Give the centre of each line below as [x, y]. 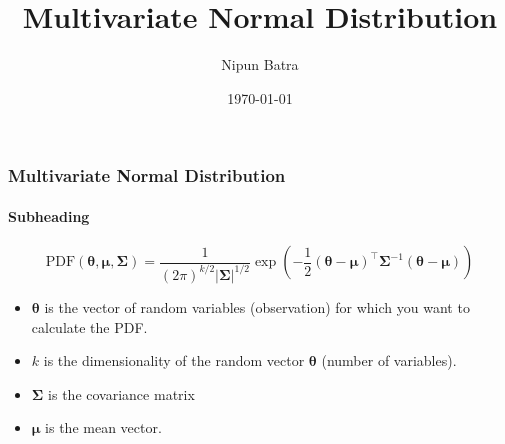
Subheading [49, 215]
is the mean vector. [103, 427]
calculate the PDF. [89, 326]
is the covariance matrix [121, 393]
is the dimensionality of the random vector [174, 360]
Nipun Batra [260, 64]
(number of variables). [389, 360]
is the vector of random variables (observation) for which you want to [257, 306]
